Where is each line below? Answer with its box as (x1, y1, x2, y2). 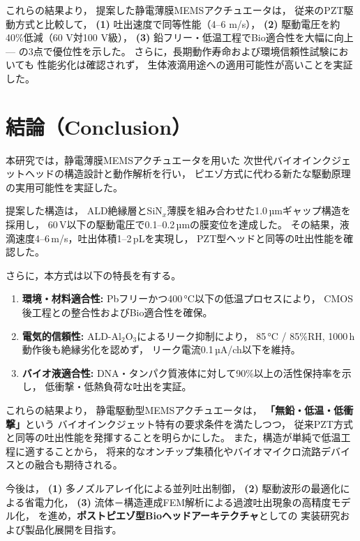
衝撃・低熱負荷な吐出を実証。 (54, 379, 192, 394)
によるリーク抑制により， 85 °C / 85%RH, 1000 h (137, 328, 355, 343)
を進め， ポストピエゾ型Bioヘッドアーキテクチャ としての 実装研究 (38, 508, 340, 523)
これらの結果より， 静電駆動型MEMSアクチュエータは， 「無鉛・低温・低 (6, 403, 344, 417)
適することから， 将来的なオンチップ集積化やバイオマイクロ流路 (24, 443, 321, 458)
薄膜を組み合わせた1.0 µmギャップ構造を (167, 203, 351, 218)
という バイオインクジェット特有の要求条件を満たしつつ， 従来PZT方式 (25, 416, 353, 431)
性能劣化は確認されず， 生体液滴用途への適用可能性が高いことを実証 (37, 57, 353, 72)
